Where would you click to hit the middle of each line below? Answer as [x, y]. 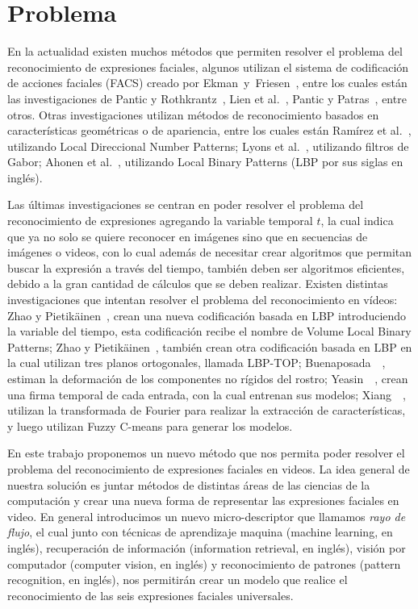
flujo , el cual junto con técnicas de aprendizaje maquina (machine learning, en [200, 532]
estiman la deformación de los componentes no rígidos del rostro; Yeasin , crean [208, 378]
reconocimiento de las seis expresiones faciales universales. [150, 595]
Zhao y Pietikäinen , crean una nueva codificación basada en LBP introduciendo [207, 315]
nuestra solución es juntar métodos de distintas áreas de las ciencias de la [189, 484]
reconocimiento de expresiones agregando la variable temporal [160, 221]
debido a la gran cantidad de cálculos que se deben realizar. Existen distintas [198, 284]
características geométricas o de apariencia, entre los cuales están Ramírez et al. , [209, 130]
